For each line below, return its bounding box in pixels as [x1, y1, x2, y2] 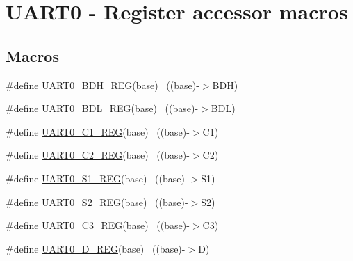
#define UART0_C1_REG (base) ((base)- [6, 124, 190, 139]
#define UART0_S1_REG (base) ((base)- [6, 171, 188, 185]
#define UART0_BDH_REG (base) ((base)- [6, 77, 199, 92]
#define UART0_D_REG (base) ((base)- [6, 241, 186, 255]
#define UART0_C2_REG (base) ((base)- [6, 148, 190, 162]
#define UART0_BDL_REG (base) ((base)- [6, 101, 199, 116]
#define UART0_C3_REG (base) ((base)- [6, 218, 190, 232]
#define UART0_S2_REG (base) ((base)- [6, 194, 188, 209]
